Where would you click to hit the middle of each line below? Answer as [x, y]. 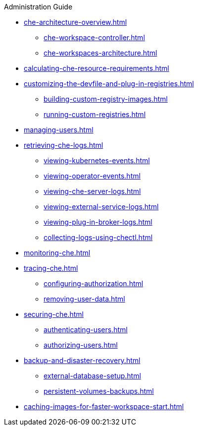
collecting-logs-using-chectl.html [98, 237]
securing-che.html [54, 314]
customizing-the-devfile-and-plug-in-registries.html [109, 84]
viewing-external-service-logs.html [101, 207]
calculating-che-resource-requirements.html [97, 68]
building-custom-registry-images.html [106, 99]
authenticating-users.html [86, 330]
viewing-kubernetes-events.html [97, 160]
